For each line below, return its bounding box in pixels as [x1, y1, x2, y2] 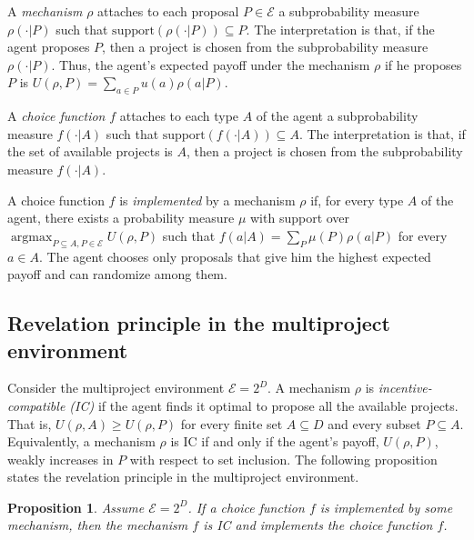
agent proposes [7, 37, 90, 56]
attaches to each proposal [97, 2, 239, 20]
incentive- [378, 378, 432, 397]
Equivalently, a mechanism [7, 432, 156, 451]
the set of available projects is [7, 142, 173, 161]
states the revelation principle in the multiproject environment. [7, 467, 359, 486]
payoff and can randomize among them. [7, 265, 227, 284]
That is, [7, 414, 52, 433]
